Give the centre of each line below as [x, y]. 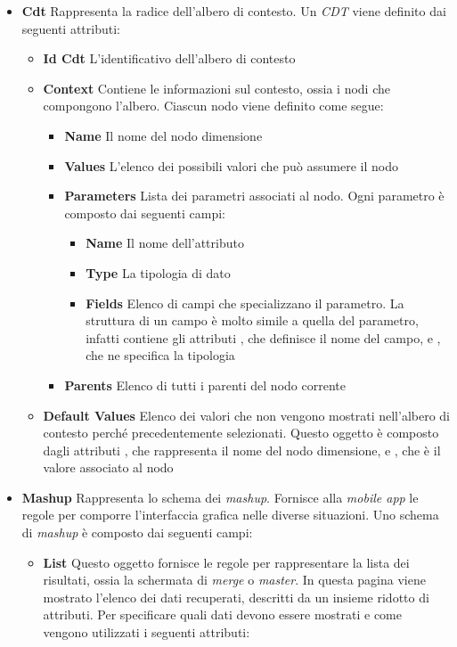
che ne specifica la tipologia [160, 355]
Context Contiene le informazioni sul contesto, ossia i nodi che [216, 88]
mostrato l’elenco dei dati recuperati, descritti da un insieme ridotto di [236, 597]
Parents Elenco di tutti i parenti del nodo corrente [205, 385]
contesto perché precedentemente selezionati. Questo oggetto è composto [241, 433]
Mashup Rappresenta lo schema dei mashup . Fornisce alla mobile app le [220, 497]
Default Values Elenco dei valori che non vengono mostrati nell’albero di [247, 415]
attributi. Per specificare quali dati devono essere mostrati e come [222, 614]
